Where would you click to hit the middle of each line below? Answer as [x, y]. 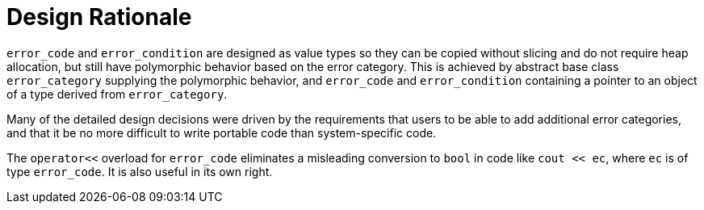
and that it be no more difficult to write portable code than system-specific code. [222, 132]
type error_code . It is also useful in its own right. [140, 171]
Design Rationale [99, 17]
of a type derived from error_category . [117, 94]
